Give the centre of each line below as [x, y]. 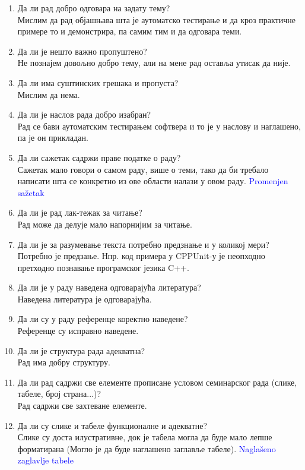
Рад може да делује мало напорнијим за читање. [105, 224]
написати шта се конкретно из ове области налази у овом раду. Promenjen [153, 181]
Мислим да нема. [49, 94]
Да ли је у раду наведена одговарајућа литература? [109, 287]
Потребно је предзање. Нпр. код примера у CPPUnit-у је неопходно [141, 256]
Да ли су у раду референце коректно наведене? [103, 319]
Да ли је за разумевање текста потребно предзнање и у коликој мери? [143, 244]
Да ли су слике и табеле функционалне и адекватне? [112, 425]
